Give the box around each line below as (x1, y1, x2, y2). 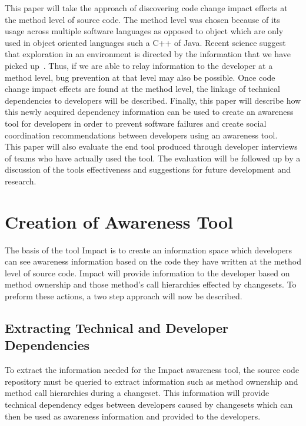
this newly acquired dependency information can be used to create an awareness (5, 105, 294, 118)
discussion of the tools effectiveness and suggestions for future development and (5, 163, 291, 176)
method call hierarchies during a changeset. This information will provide (5, 387, 270, 399)
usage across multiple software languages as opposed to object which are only (5, 25, 284, 37)
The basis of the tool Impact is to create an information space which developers (5, 243, 292, 256)
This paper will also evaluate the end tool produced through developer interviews (5, 140, 298, 153)
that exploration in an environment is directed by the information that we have (5, 48, 291, 60)
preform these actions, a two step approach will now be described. (5, 290, 242, 302)
